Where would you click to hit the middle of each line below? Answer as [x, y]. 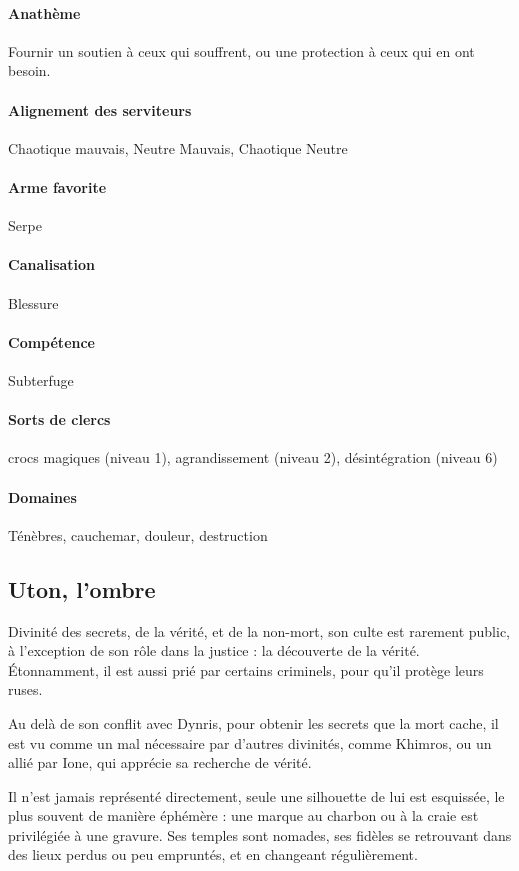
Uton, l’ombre [82, 588]
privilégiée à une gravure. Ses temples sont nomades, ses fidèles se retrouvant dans [260, 834]
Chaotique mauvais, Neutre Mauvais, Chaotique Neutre [178, 147]
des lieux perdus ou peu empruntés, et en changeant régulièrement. [213, 854]
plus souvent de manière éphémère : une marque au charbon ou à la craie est [243, 815]
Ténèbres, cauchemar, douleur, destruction [138, 534]
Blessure [33, 302]
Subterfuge [41, 379]
